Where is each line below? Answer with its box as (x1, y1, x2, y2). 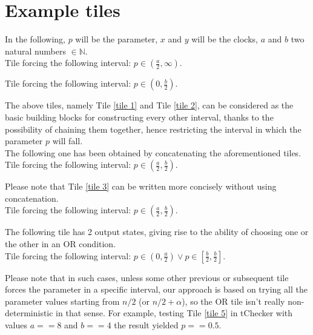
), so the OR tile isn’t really (182, 294, 285, 307)
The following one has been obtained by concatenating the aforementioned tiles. (5, 146, 301, 159)
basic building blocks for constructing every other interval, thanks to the (5, 110, 274, 123)
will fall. (52, 134, 83, 147)
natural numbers (5, 44, 66, 57)
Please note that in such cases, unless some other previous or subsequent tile (5, 271, 289, 284)
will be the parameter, (75, 33, 158, 45)
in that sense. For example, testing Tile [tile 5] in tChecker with (56, 307, 293, 319)
